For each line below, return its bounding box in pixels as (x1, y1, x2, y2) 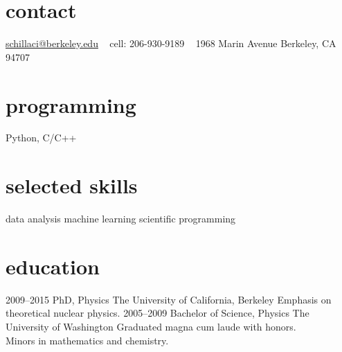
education (6, 252, 100, 280)
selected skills (6, 171, 138, 200)
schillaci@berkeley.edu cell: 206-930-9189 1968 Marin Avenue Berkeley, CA (6, 36, 336, 51)
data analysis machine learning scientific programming (6, 211, 236, 226)
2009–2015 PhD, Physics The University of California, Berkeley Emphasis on (6, 292, 332, 306)
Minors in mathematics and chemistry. (6, 333, 169, 347)
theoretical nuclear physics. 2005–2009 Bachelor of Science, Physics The (6, 306, 309, 320)
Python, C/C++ (6, 130, 77, 145)
